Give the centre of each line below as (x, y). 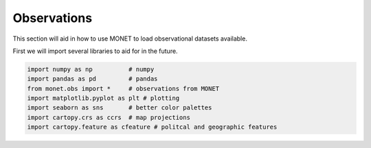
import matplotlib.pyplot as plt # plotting (103, 98)
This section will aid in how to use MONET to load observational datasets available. (130, 39)
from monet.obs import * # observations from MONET (123, 88)
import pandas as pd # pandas (92, 79)
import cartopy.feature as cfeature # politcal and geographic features (152, 127)
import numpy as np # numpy (91, 69)
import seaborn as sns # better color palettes (120, 108)
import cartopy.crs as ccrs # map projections (109, 117)
